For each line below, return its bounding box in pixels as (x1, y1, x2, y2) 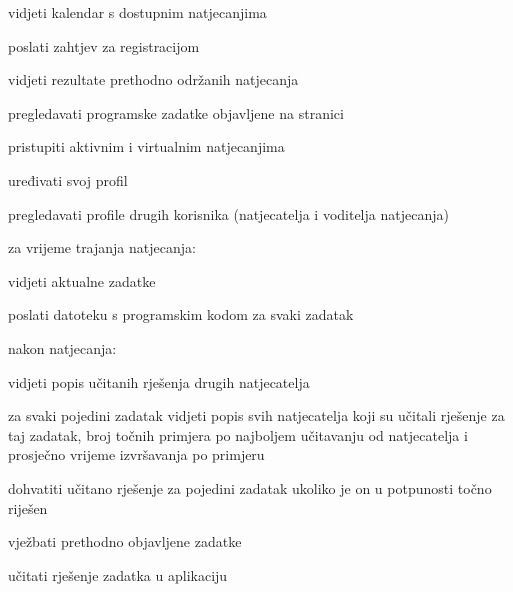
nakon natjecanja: (8, 337, 117, 358)
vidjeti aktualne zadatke (8, 270, 156, 291)
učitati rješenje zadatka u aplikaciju (8, 564, 228, 585)
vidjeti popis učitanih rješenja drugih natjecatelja (8, 371, 310, 392)
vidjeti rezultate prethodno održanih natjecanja (8, 69, 299, 90)
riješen (8, 497, 48, 518)
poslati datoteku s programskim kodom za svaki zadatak (8, 304, 354, 325)
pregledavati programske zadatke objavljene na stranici (8, 102, 344, 123)
